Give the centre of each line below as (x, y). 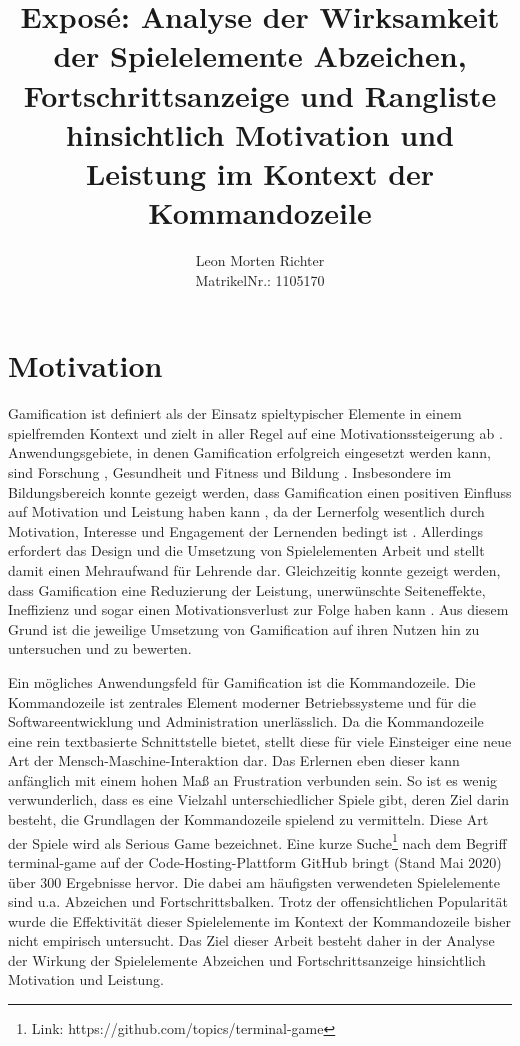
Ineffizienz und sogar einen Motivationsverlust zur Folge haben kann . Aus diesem (258, 609)
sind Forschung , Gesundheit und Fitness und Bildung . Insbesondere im (230, 471)
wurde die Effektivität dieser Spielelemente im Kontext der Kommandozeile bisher (259, 920)
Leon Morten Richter (260, 260)
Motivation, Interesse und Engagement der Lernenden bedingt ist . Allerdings (245, 530)
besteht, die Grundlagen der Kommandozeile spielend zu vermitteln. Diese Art (248, 819)
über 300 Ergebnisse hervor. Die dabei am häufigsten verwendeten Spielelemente (254, 881)
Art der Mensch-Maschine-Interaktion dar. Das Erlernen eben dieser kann (234, 760)
